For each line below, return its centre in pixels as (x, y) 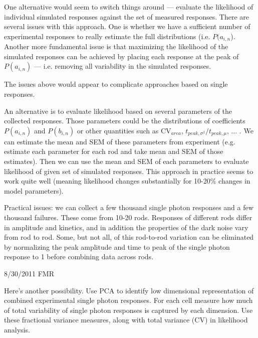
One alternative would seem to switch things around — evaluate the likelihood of (129, 7)
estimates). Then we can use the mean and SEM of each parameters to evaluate (126, 161)
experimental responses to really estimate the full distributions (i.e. (107, 36)
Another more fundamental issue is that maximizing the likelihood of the (116, 46)
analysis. (17, 329)
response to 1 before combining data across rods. (79, 257)
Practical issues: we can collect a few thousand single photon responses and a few (129, 207)
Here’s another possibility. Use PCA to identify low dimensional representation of (129, 290)
